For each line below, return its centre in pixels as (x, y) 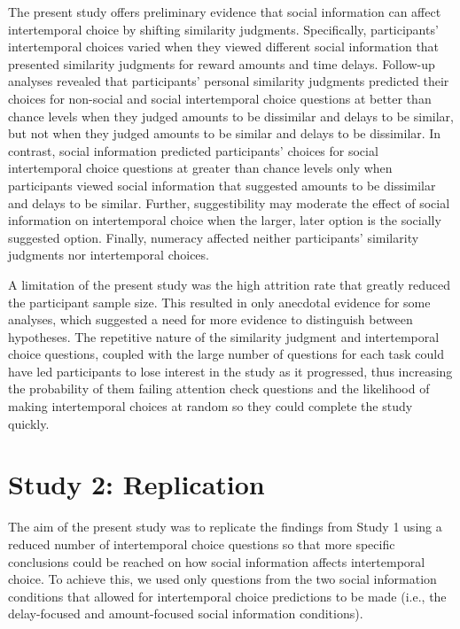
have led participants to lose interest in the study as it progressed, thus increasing (230, 371)
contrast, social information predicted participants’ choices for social (193, 150)
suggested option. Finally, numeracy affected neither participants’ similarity (214, 237)
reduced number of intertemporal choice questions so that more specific (202, 544)
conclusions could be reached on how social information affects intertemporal (217, 561)
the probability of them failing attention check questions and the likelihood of (219, 388)
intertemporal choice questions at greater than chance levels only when (200, 168)
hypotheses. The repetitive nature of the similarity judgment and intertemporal (224, 336)
